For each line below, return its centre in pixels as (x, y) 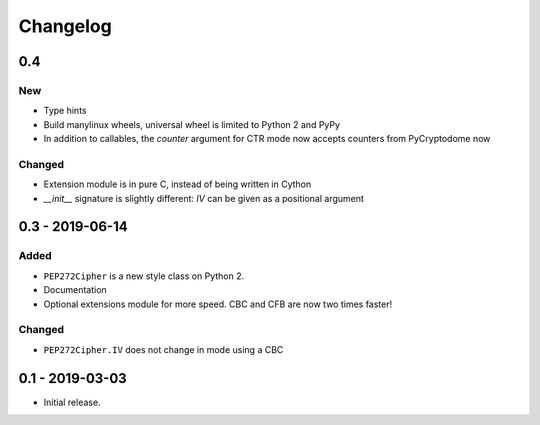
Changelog (65, 26)
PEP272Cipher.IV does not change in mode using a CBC (163, 349)
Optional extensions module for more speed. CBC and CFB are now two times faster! (218, 304)
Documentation (75, 290)
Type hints (65, 111)
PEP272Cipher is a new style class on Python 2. (144, 276)
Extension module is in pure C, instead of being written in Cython (177, 184)
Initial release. (72, 402)
